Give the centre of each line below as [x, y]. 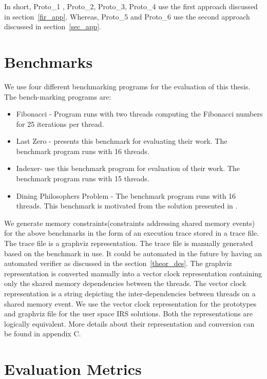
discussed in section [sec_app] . [53, 26]
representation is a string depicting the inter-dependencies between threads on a [130, 293]
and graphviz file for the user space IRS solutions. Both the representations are [129, 314]
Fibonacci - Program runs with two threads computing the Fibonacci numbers [139, 114]
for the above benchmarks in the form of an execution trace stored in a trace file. [132, 233]
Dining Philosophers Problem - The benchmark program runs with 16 [126, 195]
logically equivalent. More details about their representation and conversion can [129, 323]
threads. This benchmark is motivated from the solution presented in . [127, 206]
